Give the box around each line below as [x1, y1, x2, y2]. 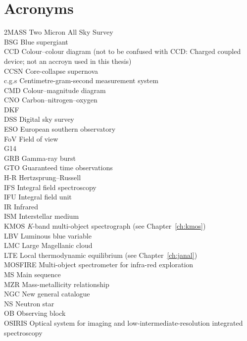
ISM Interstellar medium [4, 211, 79, 221]
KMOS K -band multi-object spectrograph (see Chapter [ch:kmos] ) [4, 221, 206, 231]
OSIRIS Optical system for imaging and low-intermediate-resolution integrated [4, 317, 243, 328]
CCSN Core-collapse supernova [4, 65, 98, 76]
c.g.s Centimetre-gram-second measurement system [4, 75, 158, 86]
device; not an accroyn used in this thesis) [4, 55, 132, 66]
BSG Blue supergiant [4, 36, 68, 47]
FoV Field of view [4, 133, 58, 144]
